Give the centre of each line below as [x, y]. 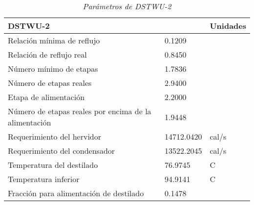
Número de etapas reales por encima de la [80, 111]
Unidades [228, 26]
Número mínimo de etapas [53, 69]
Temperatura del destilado [53, 165]
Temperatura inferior [44, 179]
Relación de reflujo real [47, 54]
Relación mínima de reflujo [54, 40]
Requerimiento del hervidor [55, 136]
